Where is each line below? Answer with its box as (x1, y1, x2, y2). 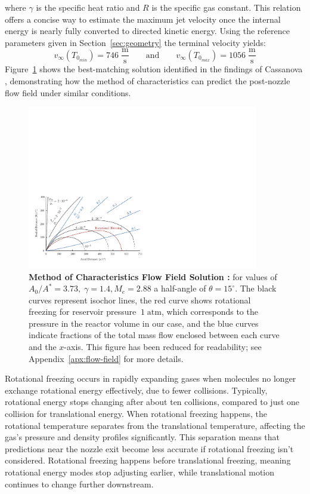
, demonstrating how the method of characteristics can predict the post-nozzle (5, 75, 290, 87)
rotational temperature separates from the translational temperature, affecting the (5, 419, 305, 431)
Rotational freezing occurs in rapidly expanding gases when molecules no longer (5, 372, 296, 385)
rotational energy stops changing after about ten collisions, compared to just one (5, 395, 300, 408)
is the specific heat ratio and (36, 1, 140, 13)
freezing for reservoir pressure (29, 305, 137, 318)
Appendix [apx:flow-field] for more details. (29, 352, 184, 364)
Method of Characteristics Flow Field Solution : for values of (29, 270, 277, 283)
